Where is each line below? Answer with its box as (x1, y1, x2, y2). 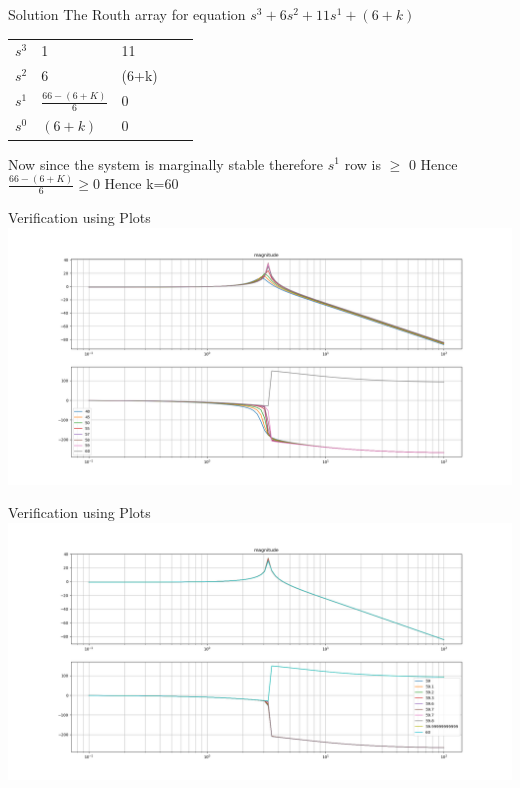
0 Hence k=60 (92, 173, 179, 194)
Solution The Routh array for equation (8, 4, 246, 24)
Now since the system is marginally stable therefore (8, 153, 324, 174)
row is (344, 153, 381, 174)
